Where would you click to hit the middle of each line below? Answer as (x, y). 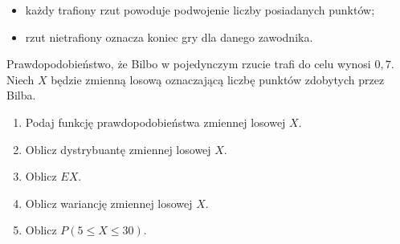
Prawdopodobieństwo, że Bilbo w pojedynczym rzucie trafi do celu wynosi (189, 64)
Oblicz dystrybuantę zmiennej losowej (118, 149)
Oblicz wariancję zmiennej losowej (109, 203)
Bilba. (21, 95)
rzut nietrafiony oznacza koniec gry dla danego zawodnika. (169, 37)
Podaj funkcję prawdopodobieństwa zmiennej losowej (155, 122)
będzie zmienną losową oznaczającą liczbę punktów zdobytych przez (218, 79)
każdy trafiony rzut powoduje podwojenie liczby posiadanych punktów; (200, 10)
